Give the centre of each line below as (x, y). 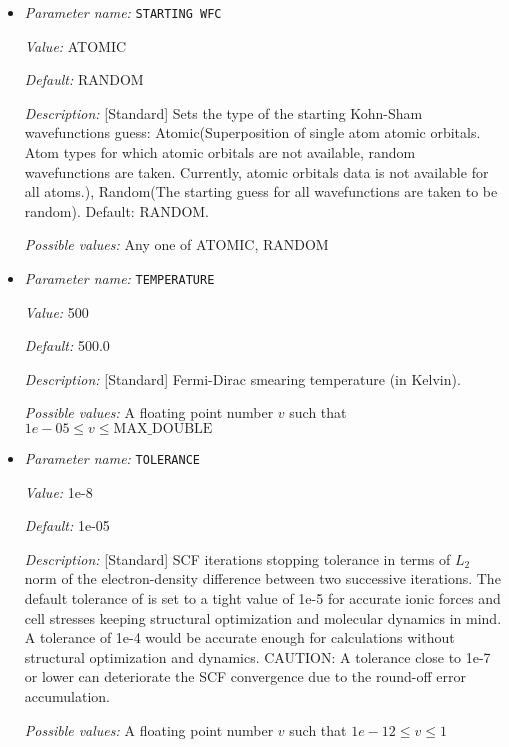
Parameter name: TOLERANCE (112, 458)
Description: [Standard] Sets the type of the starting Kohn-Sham (223, 112)
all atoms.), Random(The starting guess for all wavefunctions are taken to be (261, 191)
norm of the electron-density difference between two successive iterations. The (262, 578)
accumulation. (67, 696)
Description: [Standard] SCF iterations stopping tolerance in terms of (237, 558)
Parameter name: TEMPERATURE (119, 278)
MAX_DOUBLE (163, 429)
